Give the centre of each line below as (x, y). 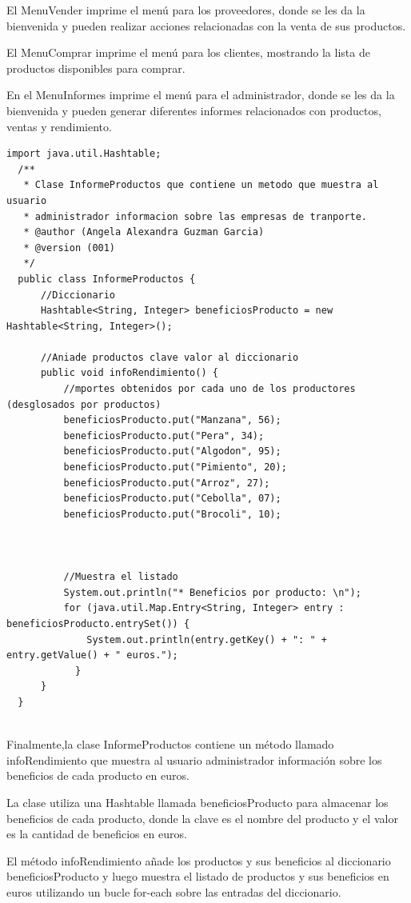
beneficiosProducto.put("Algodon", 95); (172, 451)
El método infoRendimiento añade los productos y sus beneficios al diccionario (199, 860)
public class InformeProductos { (107, 279)
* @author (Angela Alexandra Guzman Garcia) (144, 232)
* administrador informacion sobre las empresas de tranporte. (196, 216)
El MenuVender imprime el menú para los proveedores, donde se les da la (186, 10)
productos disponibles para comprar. (96, 68)
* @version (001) (70, 248)
